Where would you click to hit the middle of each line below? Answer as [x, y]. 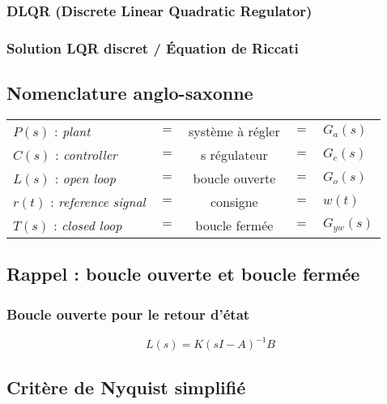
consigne [234, 201]
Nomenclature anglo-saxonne [130, 93]
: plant [72, 131]
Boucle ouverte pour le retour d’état [128, 314]
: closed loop [88, 225]
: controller [86, 154]
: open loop [85, 178]
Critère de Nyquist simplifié [126, 387]
